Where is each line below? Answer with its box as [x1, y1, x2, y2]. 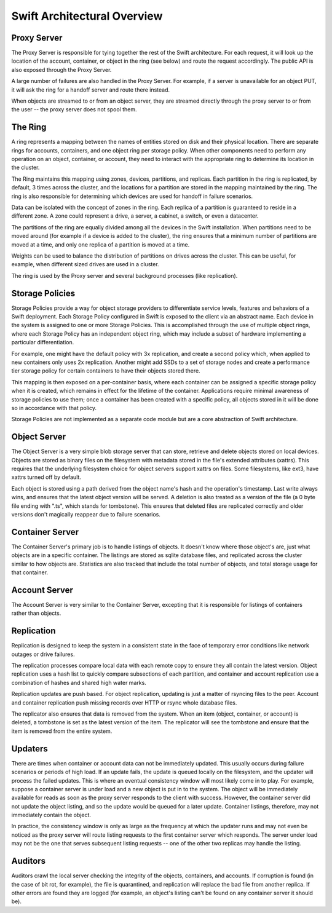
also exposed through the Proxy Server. [11, 66, 112, 73]
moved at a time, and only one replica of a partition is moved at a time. [11, 240, 190, 248]
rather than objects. [11, 609, 61, 617]
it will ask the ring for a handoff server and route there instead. [11, 86, 170, 93]
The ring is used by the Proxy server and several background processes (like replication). [11, 272, 238, 279]
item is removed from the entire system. [11, 727, 113, 735]
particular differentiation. [11, 339, 74, 346]
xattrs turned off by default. [11, 473, 81, 481]
